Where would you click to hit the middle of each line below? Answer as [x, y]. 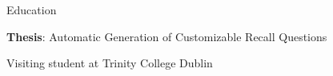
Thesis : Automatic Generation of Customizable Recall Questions [167, 36]
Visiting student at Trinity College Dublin [110, 63]
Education [32, 9]
